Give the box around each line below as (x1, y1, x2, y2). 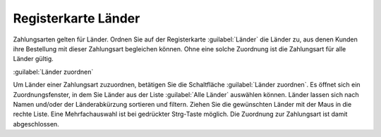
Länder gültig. (13, 55, 54, 63)
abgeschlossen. (13, 119, 59, 128)
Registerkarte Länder (13, 11, 140, 26)
